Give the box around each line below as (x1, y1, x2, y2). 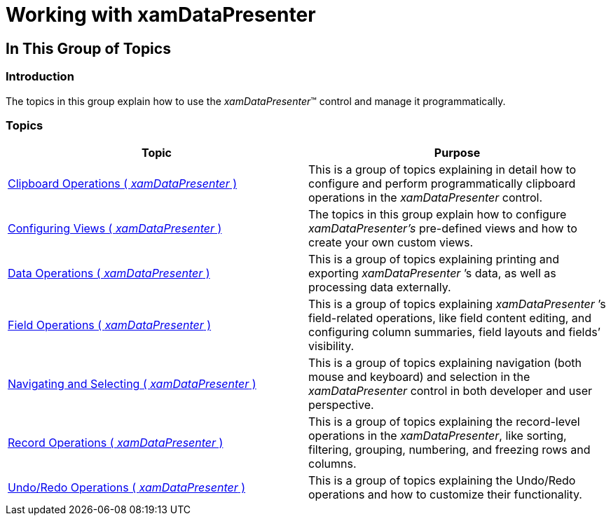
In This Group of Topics (6, 39, 171, 57)
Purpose (434, 146, 481, 160)
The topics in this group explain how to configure (308, 207, 567, 222)
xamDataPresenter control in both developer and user (308, 384, 593, 398)
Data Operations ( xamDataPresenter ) (8, 266, 210, 281)
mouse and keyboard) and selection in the (308, 370, 530, 384)
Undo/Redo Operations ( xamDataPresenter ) (8, 480, 246, 495)
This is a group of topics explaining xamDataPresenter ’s (308, 297, 606, 312)
